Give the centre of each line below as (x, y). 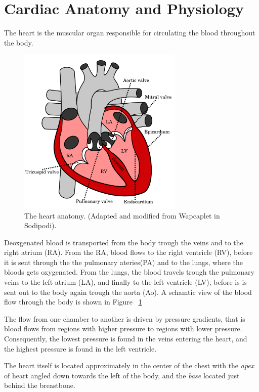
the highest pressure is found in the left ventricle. (80, 348)
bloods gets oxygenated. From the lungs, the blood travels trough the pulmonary (129, 272)
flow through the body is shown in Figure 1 (73, 302)
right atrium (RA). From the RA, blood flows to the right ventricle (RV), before (128, 252)
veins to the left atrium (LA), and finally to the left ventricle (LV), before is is (125, 282)
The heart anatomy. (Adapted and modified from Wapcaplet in (122, 215)
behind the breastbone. (40, 385)
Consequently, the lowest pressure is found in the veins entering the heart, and (126, 339)
